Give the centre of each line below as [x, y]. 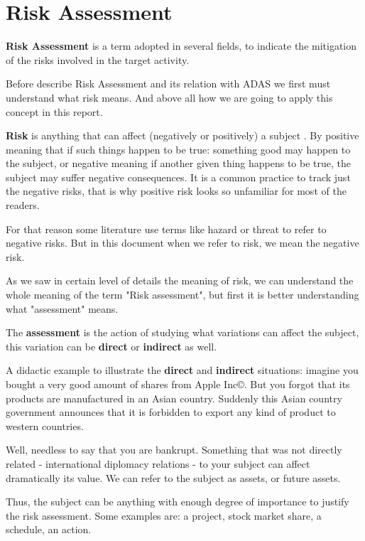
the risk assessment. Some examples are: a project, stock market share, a [164, 515]
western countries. [45, 425]
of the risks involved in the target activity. [98, 59]
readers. [23, 205]
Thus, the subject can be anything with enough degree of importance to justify [178, 502]
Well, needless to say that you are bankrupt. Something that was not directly [174, 450]
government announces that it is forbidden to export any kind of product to [171, 412]
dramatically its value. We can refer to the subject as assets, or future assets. [173, 477]
